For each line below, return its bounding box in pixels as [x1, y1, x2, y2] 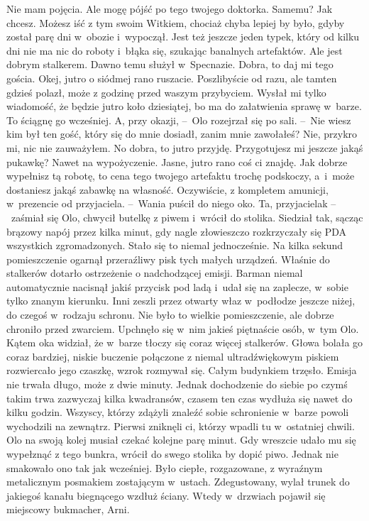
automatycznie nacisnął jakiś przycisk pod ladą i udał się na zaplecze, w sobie [6, 279, 348, 294]
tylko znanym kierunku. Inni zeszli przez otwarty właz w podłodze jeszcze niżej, [6, 293, 356, 308]
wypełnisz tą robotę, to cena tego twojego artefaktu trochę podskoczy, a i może [6, 168, 355, 183]
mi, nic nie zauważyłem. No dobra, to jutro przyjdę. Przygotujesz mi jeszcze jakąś [6, 140, 363, 155]
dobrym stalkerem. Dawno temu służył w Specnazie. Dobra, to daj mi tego [6, 57, 334, 72]
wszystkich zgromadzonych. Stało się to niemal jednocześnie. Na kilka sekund [6, 238, 343, 253]
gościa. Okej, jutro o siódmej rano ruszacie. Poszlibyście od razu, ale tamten [6, 70, 337, 85]
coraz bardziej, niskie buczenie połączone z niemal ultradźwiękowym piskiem [6, 349, 339, 363]
